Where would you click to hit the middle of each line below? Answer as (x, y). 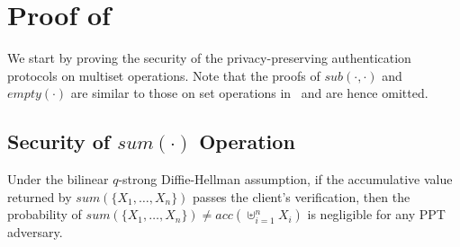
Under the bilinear (58, 179)
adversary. (35, 232)
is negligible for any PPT (376, 214)
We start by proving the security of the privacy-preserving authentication (209, 58)
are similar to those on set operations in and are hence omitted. (249, 93)
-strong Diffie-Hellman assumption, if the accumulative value (285, 179)
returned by (40, 196)
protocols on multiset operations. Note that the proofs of (164, 75)
